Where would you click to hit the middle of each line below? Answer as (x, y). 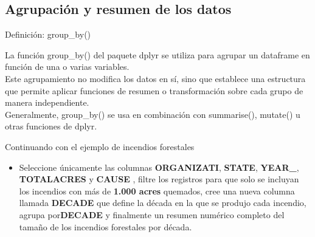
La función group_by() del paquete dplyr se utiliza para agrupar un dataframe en (157, 54)
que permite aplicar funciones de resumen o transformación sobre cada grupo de (154, 90)
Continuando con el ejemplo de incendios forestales (100, 146)
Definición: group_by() (48, 34)
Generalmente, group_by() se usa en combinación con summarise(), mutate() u (153, 114)
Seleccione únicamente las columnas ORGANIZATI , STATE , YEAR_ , (159, 167)
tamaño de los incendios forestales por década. (106, 226)
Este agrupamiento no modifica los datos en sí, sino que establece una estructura (155, 78)
